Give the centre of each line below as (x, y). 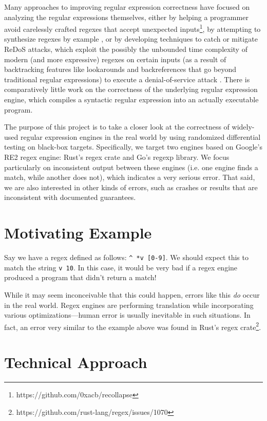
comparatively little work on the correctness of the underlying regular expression (131, 89)
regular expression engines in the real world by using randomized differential (140, 136)
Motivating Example (78, 233)
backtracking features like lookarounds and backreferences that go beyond (120, 69)
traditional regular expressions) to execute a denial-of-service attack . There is (127, 79)
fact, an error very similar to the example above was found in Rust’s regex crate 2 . (133, 326)
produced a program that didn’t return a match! (80, 277)
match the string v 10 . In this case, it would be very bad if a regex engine (121, 267)
